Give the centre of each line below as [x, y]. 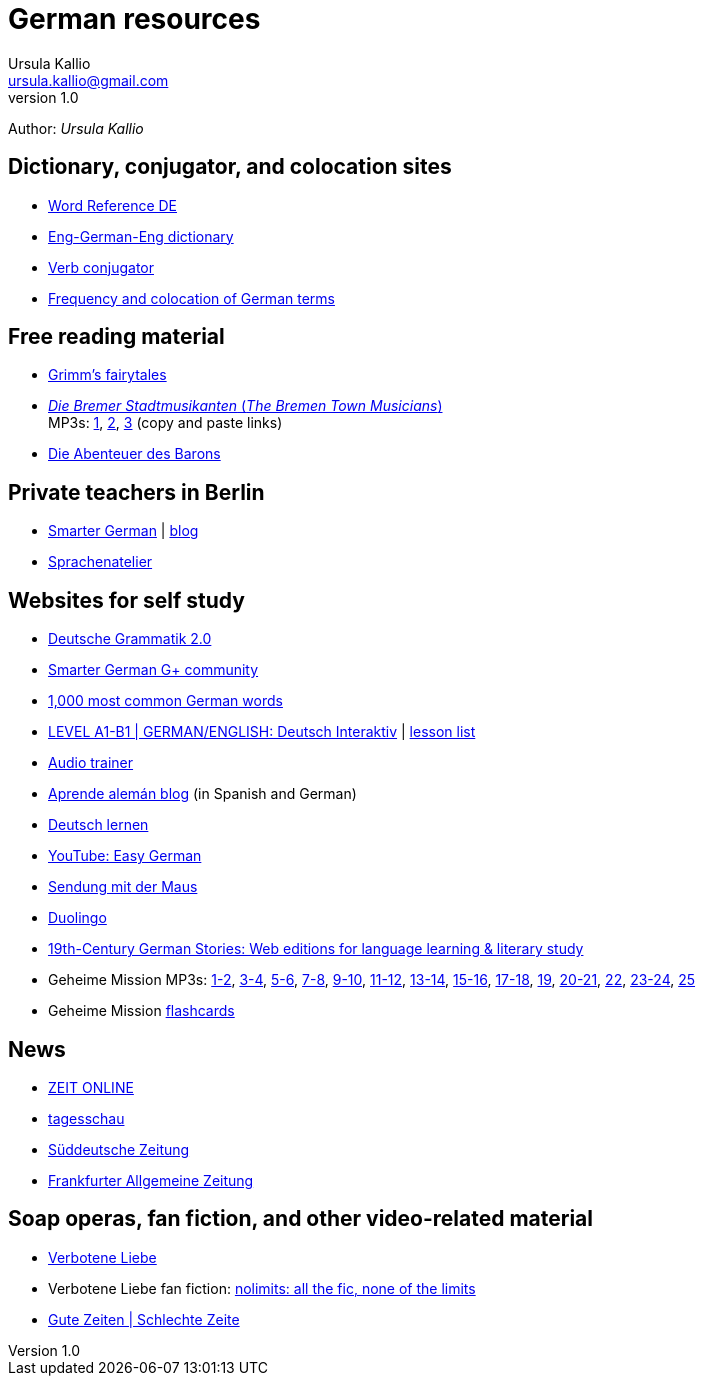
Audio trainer [91, 763]
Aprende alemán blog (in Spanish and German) [202, 794]
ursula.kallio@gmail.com [88, 80]
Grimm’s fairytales [107, 375]
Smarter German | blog [123, 531]
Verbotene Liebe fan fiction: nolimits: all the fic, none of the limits [262, 1288]
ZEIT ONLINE [91, 1087]
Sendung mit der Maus [123, 887]
